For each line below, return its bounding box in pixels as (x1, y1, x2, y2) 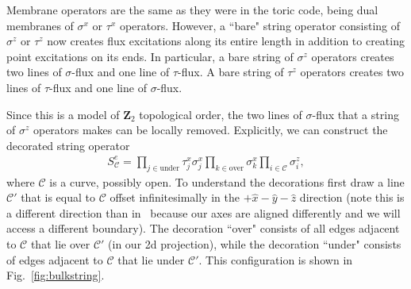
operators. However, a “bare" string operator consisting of (119, 17, 401, 33)
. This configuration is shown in (198, 251, 353, 268)
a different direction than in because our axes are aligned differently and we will (6, 204, 401, 221)
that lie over (30, 236, 90, 252)
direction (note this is (299, 189, 405, 206)
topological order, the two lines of (139, 106, 302, 122)
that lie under (117, 251, 185, 268)
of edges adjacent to (6, 251, 103, 268)
